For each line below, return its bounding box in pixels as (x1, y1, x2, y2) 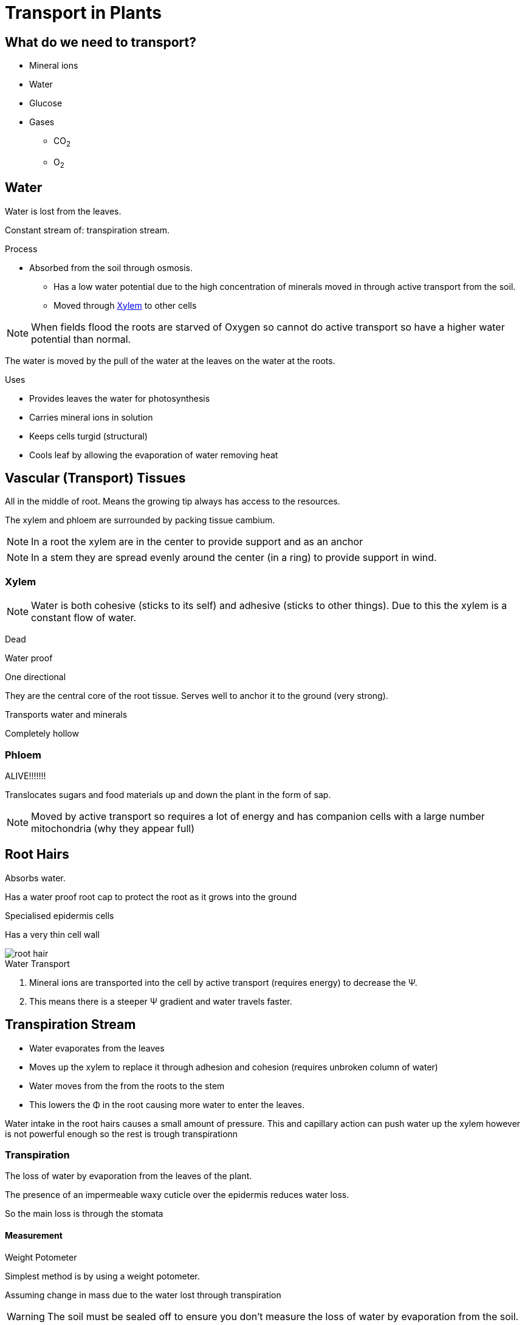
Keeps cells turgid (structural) (29, 430, 148, 441)
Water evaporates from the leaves (29, 1042, 165, 1053)
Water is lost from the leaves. (5, 205, 122, 216)
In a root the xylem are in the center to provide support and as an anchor (31, 535, 363, 548)
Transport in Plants (5, 2, 162, 23)
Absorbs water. (5, 872, 66, 883)
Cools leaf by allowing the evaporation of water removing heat (29, 449, 278, 460)
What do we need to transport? (5, 34, 196, 50)
